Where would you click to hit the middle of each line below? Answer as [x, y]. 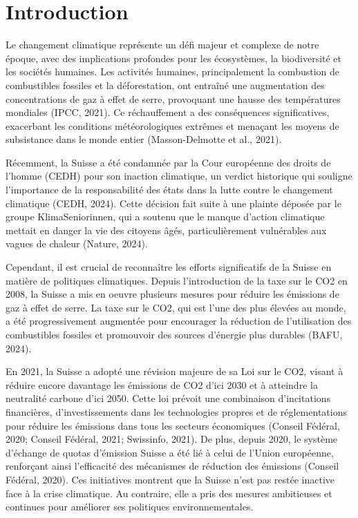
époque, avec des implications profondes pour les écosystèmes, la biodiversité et [174, 58]
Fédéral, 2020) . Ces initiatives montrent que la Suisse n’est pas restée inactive [170, 479]
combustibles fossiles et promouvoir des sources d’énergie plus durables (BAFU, [174, 334]
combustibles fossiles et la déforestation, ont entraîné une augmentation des [165, 85]
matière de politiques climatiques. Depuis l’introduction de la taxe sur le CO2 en [177, 280]
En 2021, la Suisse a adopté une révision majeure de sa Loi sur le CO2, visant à [175, 371]
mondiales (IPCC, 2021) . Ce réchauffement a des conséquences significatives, [168, 112]
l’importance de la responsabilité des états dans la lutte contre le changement [169, 190]
